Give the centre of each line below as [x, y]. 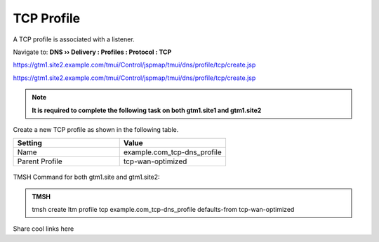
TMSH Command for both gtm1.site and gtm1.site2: [87, 177]
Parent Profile [40, 161]
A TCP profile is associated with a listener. [74, 39]
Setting [29, 143]
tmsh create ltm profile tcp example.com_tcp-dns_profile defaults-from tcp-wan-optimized [163, 210]
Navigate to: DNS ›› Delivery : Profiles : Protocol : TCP [92, 52]
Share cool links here [44, 229]
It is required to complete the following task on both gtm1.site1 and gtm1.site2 [147, 110]
